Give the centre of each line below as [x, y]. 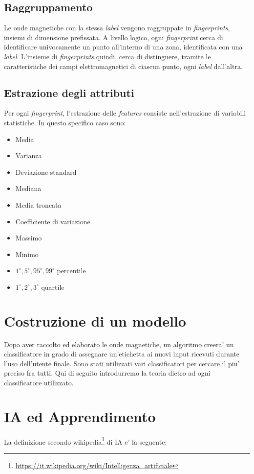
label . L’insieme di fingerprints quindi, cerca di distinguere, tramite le [107, 56]
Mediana [28, 188]
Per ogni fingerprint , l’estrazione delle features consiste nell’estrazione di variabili [125, 113]
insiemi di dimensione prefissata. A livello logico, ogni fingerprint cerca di [114, 37]
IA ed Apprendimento [80, 416]
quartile [53, 287]
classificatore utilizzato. [39, 382]
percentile [71, 271]
